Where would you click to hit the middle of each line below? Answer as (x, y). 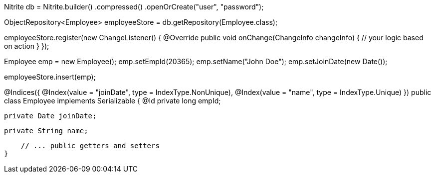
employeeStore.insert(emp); (50, 77)
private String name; (46, 131)
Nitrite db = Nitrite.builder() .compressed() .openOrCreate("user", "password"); (134, 7)
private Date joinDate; (50, 116)
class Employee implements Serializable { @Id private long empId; (112, 101)
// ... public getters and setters (90, 146)
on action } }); (27, 46)
